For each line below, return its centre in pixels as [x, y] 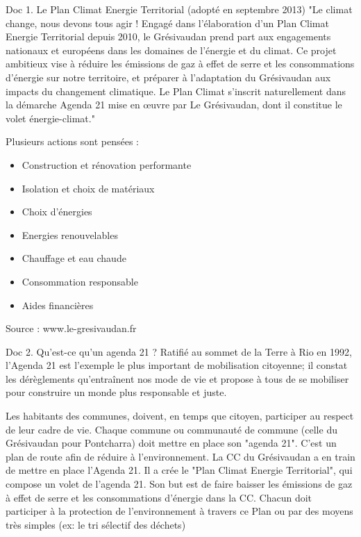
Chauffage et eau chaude [74, 258]
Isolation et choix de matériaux [88, 188]
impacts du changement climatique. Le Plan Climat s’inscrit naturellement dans [176, 91]
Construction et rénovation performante [107, 164]
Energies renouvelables [70, 234]
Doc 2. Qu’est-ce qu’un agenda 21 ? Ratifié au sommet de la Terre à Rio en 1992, [179, 351]
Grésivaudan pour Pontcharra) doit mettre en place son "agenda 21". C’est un [171, 443]
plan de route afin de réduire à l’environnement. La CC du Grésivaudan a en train [180, 456]
